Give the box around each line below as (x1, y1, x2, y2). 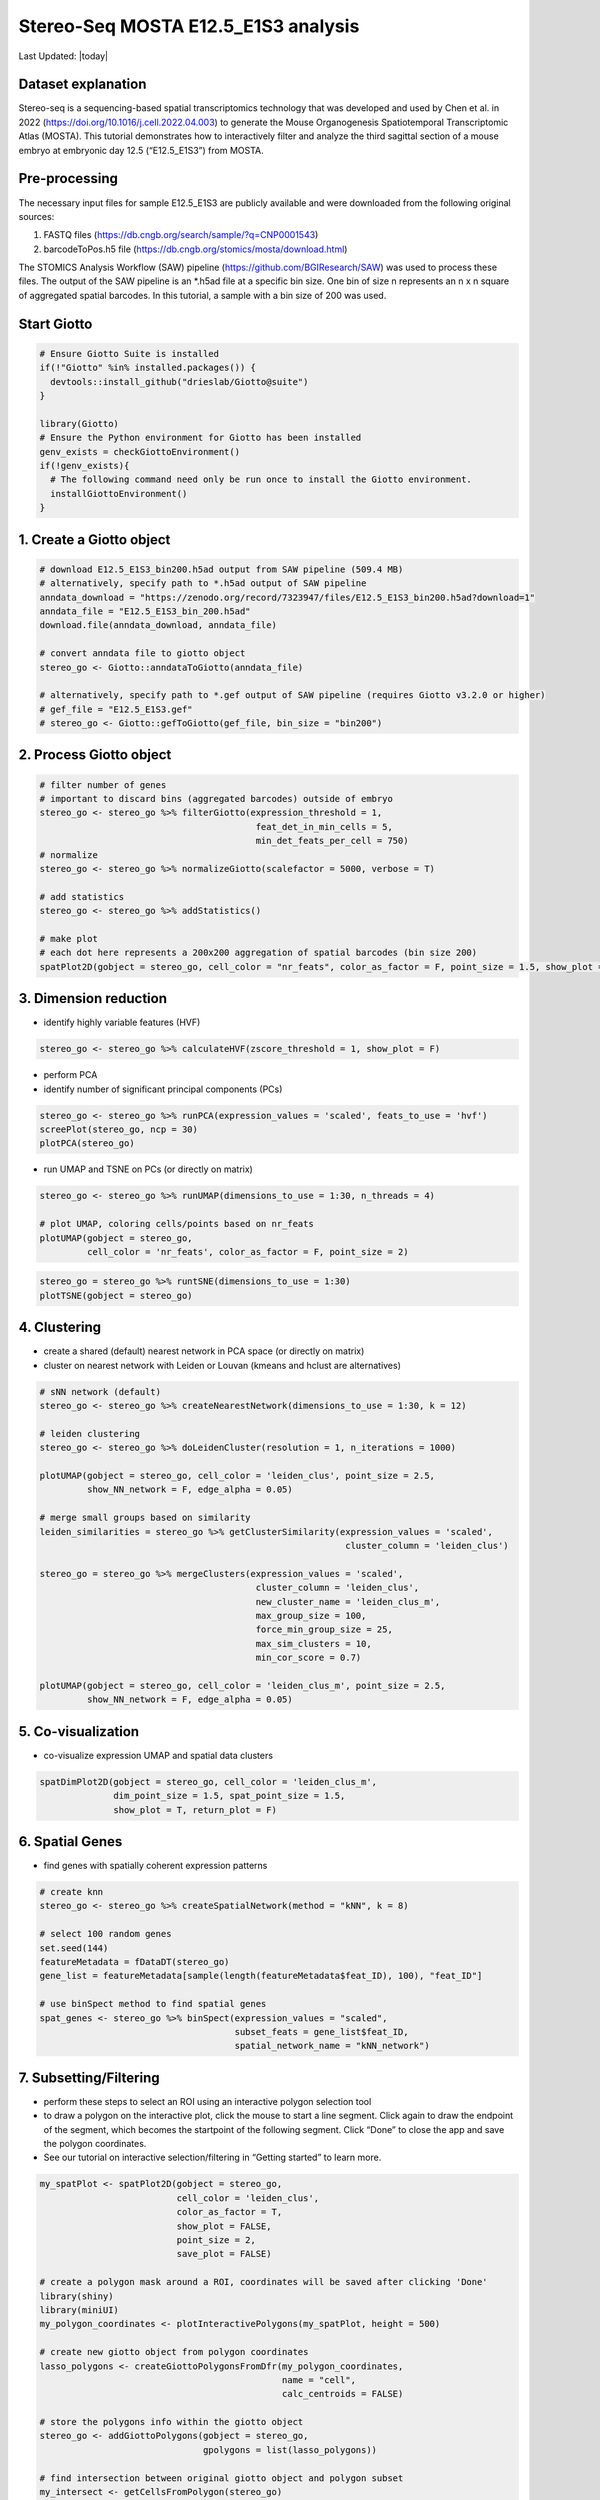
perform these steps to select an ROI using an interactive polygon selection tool (43, 2095, 372, 2107)
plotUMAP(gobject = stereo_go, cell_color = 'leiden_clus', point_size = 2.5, (39, 1470, 435, 1482)
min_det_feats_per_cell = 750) (255, 835, 409, 847)
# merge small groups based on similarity (39, 1512, 251, 1524)
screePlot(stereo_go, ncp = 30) (39, 1123, 199, 1135)
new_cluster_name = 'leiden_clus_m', (255, 1596, 441, 1607)
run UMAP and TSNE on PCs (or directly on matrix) (43, 1163, 254, 1175)
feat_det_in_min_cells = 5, (255, 821, 394, 832)
